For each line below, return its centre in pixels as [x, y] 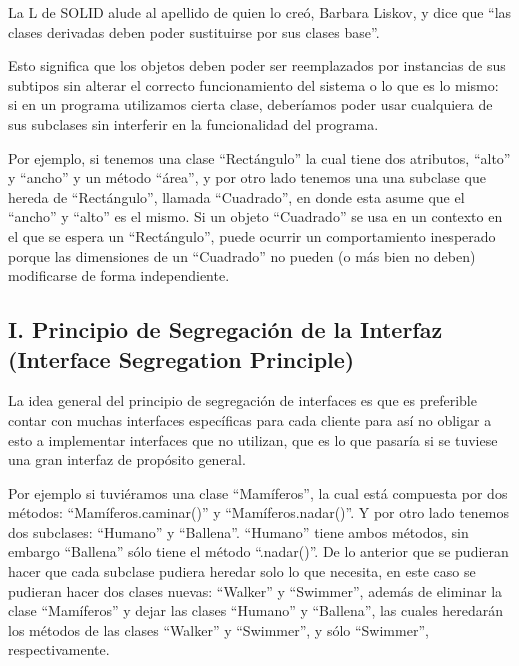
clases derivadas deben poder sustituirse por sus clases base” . [194, 31]
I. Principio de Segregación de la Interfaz [225, 329]
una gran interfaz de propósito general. [127, 459]
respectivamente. [59, 649]
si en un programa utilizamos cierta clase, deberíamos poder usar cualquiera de [250, 104]
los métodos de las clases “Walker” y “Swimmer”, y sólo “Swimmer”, [218, 629]
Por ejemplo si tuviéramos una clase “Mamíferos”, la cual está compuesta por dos [258, 492]
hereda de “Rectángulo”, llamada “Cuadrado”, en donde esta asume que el [236, 196]
